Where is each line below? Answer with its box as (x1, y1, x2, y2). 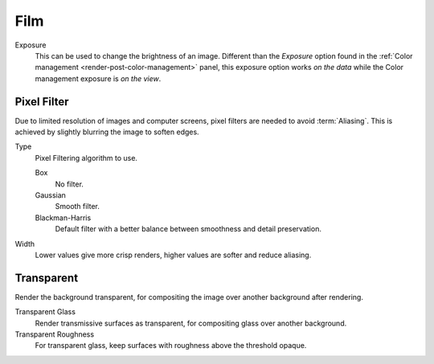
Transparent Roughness (14, 329, 95, 339)
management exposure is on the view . (35, 73, 162, 84)
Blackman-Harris (35, 213, 92, 223)
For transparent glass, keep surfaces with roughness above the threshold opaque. (35, 341, 307, 350)
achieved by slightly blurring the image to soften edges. (14, 127, 200, 137)
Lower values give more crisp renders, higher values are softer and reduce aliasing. (35, 250, 312, 260)
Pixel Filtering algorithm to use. (35, 153, 138, 162)
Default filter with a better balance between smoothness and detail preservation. (55, 224, 321, 234)
